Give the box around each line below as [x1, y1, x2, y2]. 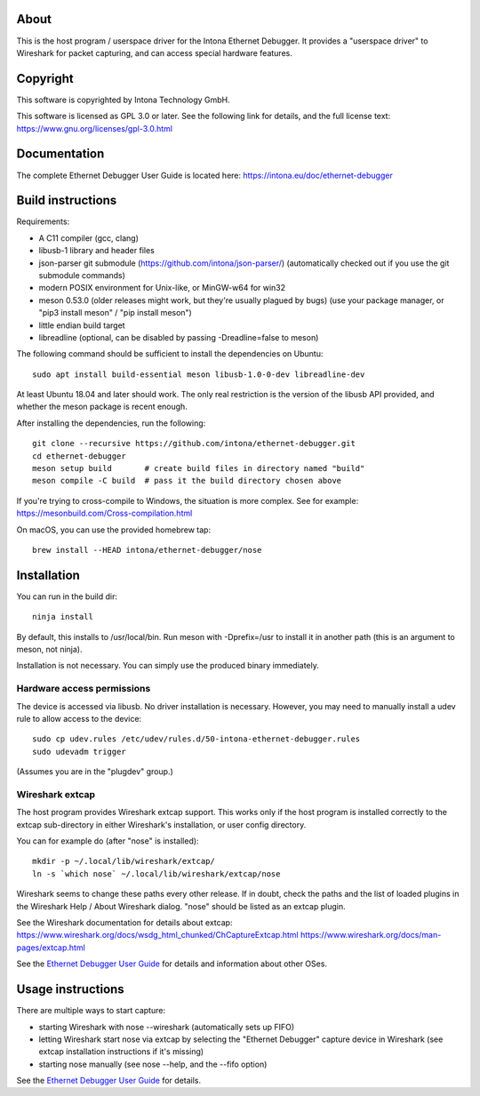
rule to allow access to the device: [16, 714, 142, 724]
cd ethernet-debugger [32, 451, 126, 461]
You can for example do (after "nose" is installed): [16, 836, 199, 846]
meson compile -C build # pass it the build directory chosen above [32, 476, 342, 486]
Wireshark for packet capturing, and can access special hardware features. [16, 47, 292, 58]
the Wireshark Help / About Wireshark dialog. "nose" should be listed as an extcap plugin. [16, 900, 346, 911]
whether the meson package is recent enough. [16, 401, 188, 412]
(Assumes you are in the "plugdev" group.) [16, 766, 173, 777]
